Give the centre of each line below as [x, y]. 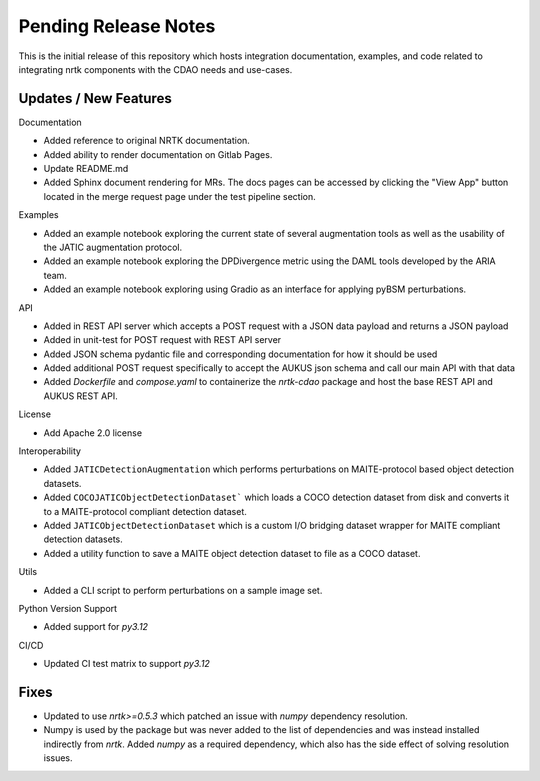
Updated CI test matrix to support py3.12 [126, 664]
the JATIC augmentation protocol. [113, 247]
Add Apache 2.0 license [93, 432]
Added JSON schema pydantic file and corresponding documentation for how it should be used [240, 354]
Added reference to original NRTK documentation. [146, 141]
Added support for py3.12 [96, 627]
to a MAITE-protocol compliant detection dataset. [145, 511]
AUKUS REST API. [81, 396]
